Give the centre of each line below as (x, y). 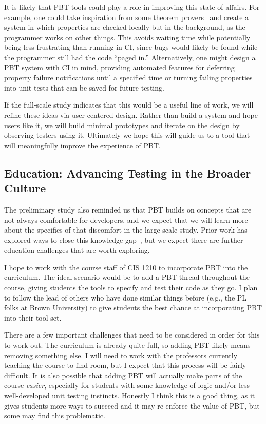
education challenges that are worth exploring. (77, 250)
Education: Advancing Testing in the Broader (128, 173)
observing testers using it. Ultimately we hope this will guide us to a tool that (127, 135)
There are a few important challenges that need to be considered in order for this (132, 335)
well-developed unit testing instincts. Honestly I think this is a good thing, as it (130, 395)
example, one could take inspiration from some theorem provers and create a (127, 17)
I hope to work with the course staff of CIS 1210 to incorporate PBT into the (126, 267)
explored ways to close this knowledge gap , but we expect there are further (124, 240)
